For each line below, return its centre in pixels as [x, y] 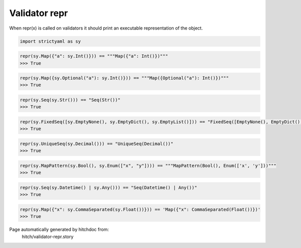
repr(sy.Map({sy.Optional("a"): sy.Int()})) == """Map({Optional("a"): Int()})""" [124, 78]
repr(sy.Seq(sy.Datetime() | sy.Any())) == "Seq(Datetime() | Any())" [109, 187]
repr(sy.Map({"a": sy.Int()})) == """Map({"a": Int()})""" [94, 56]
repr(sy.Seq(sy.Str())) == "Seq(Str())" [70, 100]
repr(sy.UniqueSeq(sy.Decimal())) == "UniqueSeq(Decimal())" [97, 144]
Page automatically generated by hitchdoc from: [59, 229]
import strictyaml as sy [50, 41]
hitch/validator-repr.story [48, 236]
